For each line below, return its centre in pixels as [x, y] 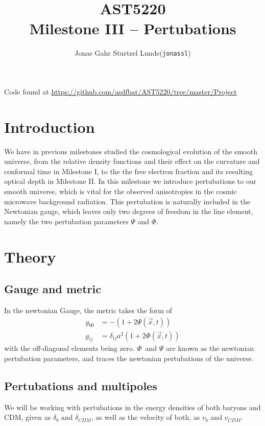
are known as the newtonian [210, 348]
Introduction [50, 126]
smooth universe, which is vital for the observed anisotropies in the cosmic [121, 191]
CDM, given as [28, 417]
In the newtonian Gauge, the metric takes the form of [88, 310]
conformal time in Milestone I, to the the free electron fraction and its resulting [128, 171]
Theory [30, 256]
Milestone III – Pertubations [133, 28]
